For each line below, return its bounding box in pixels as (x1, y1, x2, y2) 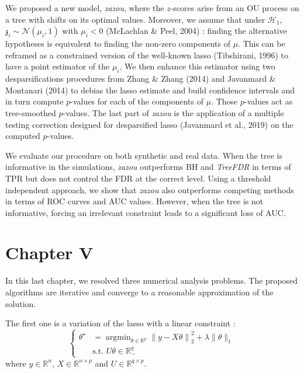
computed (5, 130, 40, 142)
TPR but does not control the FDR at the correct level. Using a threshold (5, 172, 271, 184)
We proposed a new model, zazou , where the (5, 2, 164, 13)
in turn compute (5, 95, 64, 107)
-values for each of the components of (70, 95, 203, 107)
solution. (5, 297, 36, 309)
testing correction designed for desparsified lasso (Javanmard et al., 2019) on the (5, 118, 293, 130)
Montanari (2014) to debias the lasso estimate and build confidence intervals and (5, 83, 295, 96)
